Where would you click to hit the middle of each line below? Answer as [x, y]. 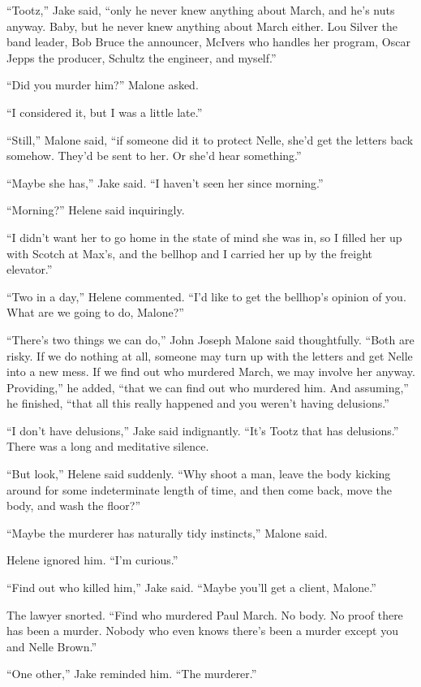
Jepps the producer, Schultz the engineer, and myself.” [142, 57]
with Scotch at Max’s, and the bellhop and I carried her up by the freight [189, 253]
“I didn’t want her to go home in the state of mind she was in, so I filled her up [204, 237]
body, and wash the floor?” [74, 506]
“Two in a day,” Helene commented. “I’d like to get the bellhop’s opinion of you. [206, 296]
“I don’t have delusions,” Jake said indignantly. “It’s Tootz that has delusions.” [203, 430]
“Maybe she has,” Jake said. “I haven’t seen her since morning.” [165, 182]
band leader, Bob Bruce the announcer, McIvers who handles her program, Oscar [208, 42]
